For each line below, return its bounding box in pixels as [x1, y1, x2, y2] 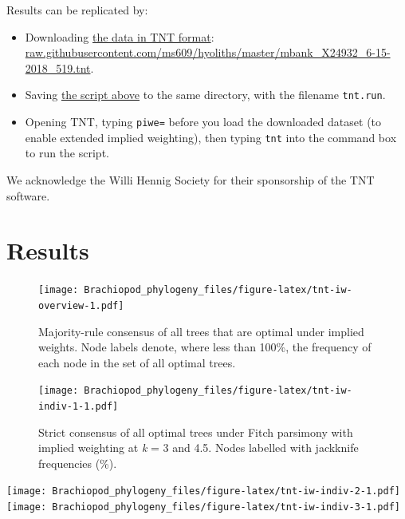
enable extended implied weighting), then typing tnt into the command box [25, 129, 397, 145]
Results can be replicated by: [6, 2, 148, 18]
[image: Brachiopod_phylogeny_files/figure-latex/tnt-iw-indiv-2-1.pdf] [6, 485, 400, 497]
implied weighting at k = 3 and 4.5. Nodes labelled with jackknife [38, 439, 359, 456]
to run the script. [25, 145, 109, 161]
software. [6, 187, 50, 204]
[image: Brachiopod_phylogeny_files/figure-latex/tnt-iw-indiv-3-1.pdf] [6, 501, 400, 513]
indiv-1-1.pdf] [38, 401, 119, 412]
